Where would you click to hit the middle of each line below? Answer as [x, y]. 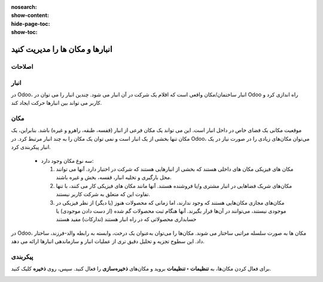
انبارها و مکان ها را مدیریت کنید [62, 49]
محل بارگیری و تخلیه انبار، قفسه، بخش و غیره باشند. [114, 177]
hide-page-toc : [31, 23]
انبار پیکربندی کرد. [31, 147]
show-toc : [24, 32]
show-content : [30, 16]
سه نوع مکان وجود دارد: [67, 160]
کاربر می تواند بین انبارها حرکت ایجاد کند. [57, 103]
